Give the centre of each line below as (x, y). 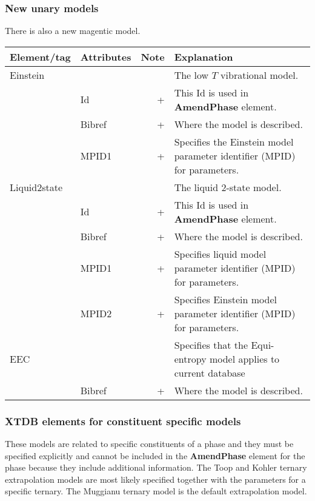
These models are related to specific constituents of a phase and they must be (149, 444)
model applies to (244, 358)
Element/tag (40, 56)
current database (210, 372)
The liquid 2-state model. (228, 187)
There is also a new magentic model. (73, 31)
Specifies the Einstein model (234, 141)
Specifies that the (211, 345)
